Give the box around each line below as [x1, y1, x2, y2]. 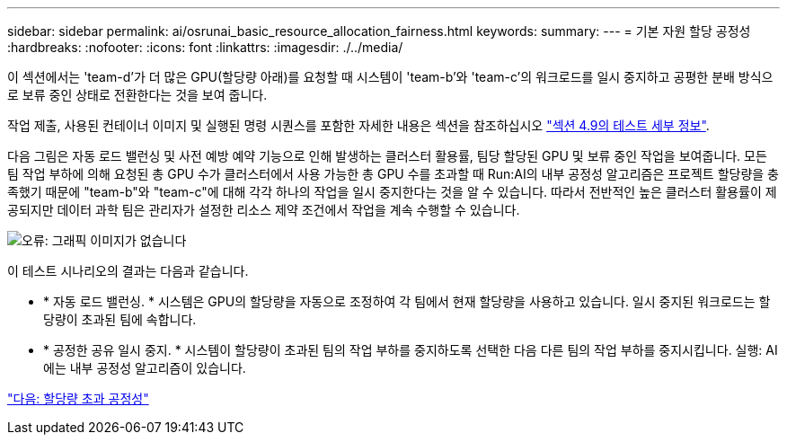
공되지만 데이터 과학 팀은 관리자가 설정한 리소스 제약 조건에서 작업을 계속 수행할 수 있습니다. [7, 202, 520, 217]
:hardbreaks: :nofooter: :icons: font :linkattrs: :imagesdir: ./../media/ [7, 40, 403, 55]
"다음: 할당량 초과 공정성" [7, 391, 149, 406]
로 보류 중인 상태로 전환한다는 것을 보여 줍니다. [7, 87, 268, 102]
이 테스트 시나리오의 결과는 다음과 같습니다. [7, 263, 249, 278]
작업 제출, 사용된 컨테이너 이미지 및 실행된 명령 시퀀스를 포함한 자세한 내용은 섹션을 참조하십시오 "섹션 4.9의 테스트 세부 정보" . [7, 118, 710, 133]
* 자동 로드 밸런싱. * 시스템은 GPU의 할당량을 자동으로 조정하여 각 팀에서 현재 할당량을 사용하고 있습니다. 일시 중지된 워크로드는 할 [43, 294, 771, 309]
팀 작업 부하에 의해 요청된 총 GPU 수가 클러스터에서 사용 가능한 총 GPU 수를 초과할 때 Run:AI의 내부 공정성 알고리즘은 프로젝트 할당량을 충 [7, 166, 780, 181]
